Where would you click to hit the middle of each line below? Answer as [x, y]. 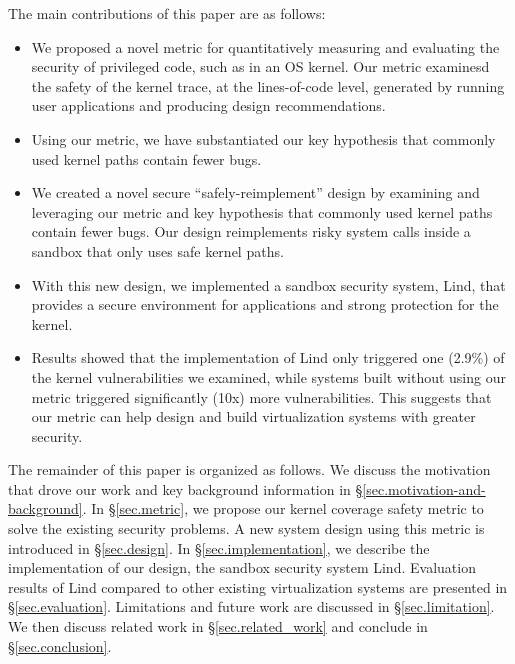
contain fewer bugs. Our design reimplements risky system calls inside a [251, 231]
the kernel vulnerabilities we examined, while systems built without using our [268, 376]
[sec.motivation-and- [424, 488]
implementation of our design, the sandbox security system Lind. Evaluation [242, 567]
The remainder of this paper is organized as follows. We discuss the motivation [249, 469]
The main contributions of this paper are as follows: [167, 13]
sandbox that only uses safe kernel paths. [157, 250]
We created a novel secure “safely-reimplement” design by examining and [255, 192]
